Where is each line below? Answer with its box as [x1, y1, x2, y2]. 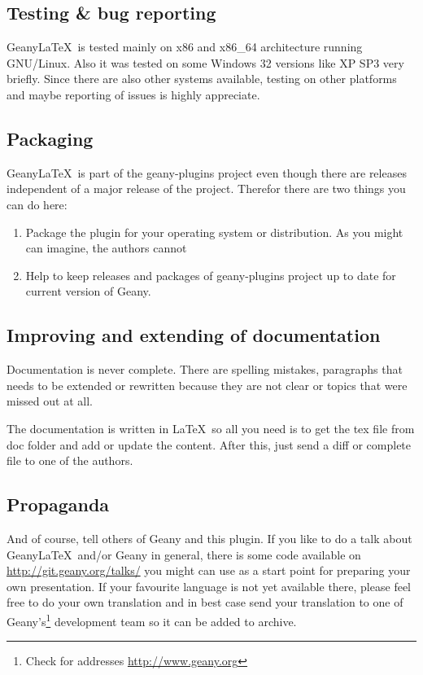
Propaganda [7, 492, 110, 517]
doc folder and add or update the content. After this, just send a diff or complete [7, 436, 412, 453]
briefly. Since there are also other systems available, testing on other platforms [7, 70, 397, 87]
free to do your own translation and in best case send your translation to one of [7, 594, 403, 611]
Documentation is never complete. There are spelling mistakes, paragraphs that [7, 361, 403, 378]
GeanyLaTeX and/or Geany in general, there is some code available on [7, 546, 361, 563]
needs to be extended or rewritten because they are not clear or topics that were [7, 376, 408, 393]
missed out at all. [7, 392, 93, 410]
